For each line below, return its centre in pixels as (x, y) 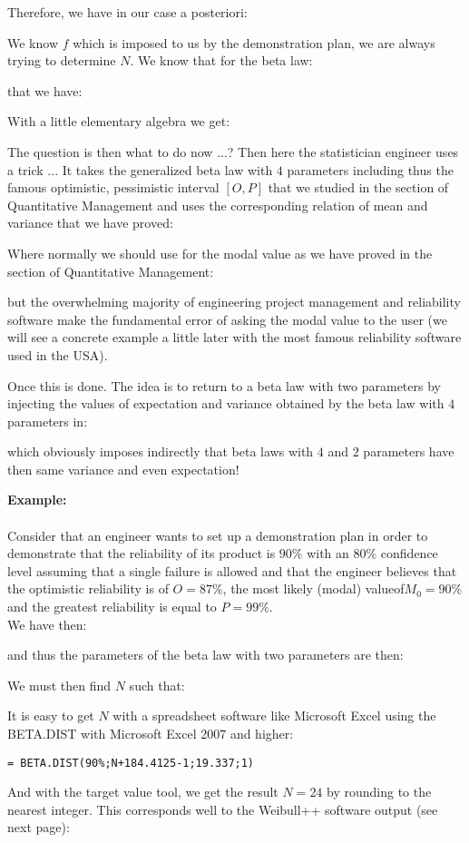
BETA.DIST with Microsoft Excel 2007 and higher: (151, 733)
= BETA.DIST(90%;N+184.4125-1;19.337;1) (131, 763)
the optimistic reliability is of (88, 588)
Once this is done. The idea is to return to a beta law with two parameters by (224, 385)
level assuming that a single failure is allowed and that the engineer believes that (232, 570)
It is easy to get (51, 716)
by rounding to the (379, 792)
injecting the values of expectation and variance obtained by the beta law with (226, 403)
